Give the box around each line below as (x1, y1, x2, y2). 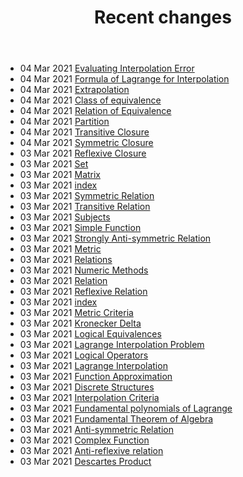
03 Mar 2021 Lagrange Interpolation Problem (19, 339, 205, 351)
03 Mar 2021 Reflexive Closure (19, 147, 147, 160)
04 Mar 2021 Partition (19, 116, 110, 128)
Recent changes (94, 6, 232, 29)
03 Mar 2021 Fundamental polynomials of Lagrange (19, 402, 233, 415)
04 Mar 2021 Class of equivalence (19, 94, 162, 106)
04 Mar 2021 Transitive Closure (19, 126, 150, 138)
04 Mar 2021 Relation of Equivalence (19, 105, 172, 117)
